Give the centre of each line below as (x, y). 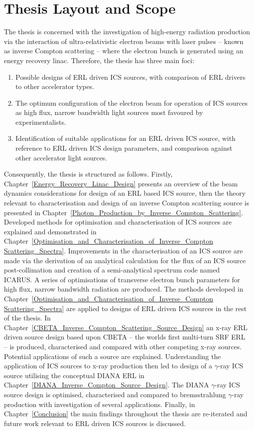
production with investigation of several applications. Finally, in (100, 404)
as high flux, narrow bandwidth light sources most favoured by (109, 112)
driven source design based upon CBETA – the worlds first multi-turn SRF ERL (125, 337)
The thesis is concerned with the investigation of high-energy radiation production (127, 32)
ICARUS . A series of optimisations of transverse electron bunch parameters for (122, 279)
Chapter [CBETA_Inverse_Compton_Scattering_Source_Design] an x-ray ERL (126, 327)
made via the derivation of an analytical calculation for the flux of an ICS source (125, 260)
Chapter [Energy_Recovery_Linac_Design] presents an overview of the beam (121, 183)
